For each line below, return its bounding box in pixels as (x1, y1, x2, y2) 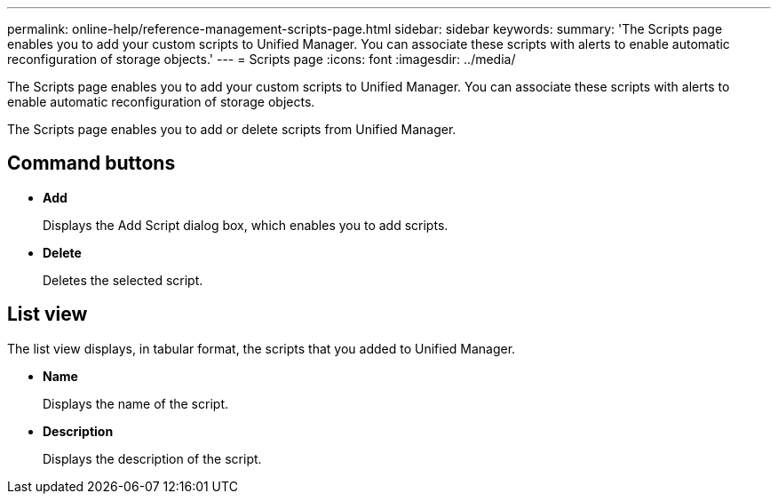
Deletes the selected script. (43, 272, 203, 288)
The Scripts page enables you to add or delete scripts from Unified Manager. (7, 122, 456, 137)
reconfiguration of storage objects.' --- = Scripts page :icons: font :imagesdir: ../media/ (7, 52, 516, 67)
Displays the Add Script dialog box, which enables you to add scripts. (43, 217, 449, 233)
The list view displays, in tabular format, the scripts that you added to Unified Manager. (7, 340, 516, 356)
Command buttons (7, 152, 176, 175)
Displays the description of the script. (43, 450, 262, 466)
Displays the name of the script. (43, 395, 228, 411)
